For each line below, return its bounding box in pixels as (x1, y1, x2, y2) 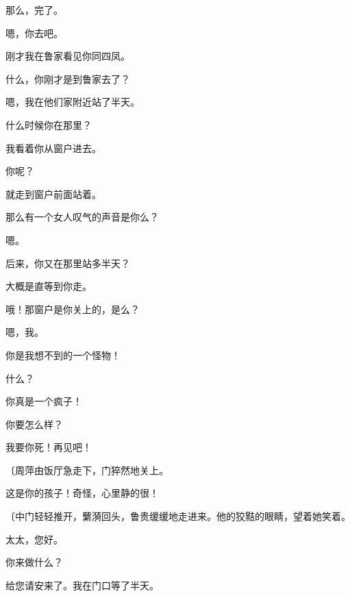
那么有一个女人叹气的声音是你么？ (5, 210, 159, 224)
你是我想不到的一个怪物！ (5, 347, 121, 362)
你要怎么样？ (5, 417, 63, 431)
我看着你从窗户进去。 (5, 140, 101, 155)
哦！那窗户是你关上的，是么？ (5, 301, 140, 316)
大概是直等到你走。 (5, 279, 92, 293)
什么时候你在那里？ (5, 117, 92, 132)
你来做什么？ (5, 555, 63, 569)
